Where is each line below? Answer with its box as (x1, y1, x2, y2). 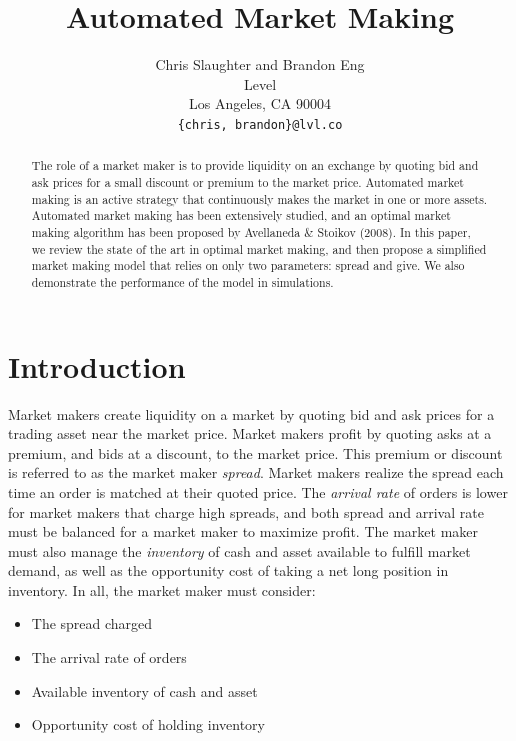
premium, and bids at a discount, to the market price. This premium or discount (8, 442, 503, 463)
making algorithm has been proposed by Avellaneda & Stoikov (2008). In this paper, (31, 223, 471, 240)
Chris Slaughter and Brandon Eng (155, 54, 365, 75)
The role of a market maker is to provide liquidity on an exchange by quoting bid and (31, 157, 479, 174)
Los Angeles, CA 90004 (189, 93, 331, 114)
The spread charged (31, 613, 153, 634)
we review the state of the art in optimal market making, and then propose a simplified (31, 240, 487, 257)
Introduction (8, 345, 186, 386)
